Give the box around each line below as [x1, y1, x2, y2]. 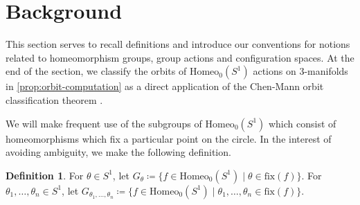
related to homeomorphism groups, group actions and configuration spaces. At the [6, 50, 354, 64]
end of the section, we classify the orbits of [6, 64, 187, 78]
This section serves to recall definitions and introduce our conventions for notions [6, 37, 350, 51]
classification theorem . [6, 92, 103, 107]
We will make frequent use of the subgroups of [6, 116, 202, 130]
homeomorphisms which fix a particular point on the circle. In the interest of [6, 131, 332, 145]
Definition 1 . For [6, 168, 84, 182]
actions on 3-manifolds [253, 64, 348, 78]
